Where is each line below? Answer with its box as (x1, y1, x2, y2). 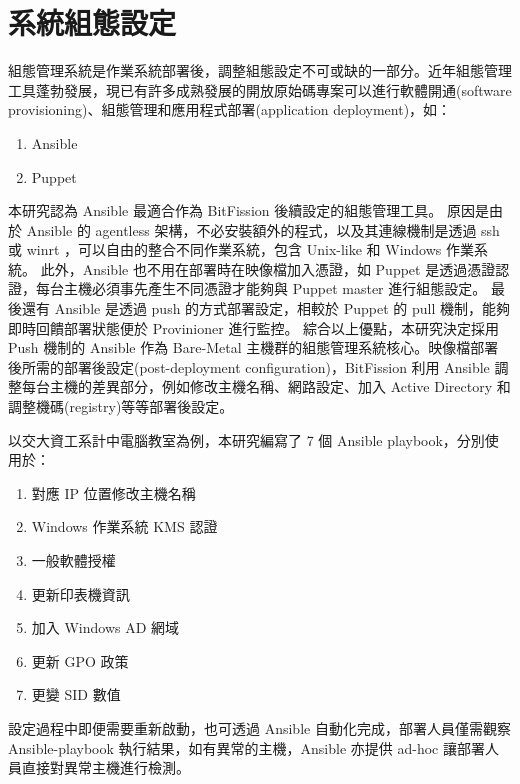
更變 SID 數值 (31, 684, 121, 705)
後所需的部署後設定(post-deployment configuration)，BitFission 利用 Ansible (8, 356, 490, 377)
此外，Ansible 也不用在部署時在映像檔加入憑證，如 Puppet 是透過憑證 (40, 258, 496, 279)
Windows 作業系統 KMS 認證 (31, 516, 218, 537)
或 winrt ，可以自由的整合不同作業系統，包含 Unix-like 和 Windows (8, 239, 442, 260)
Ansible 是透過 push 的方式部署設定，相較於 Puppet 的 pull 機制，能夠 (54, 298, 511, 319)
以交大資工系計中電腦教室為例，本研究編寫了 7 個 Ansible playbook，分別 (8, 429, 485, 450)
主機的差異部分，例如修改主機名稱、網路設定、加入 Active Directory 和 (49, 376, 511, 397)
